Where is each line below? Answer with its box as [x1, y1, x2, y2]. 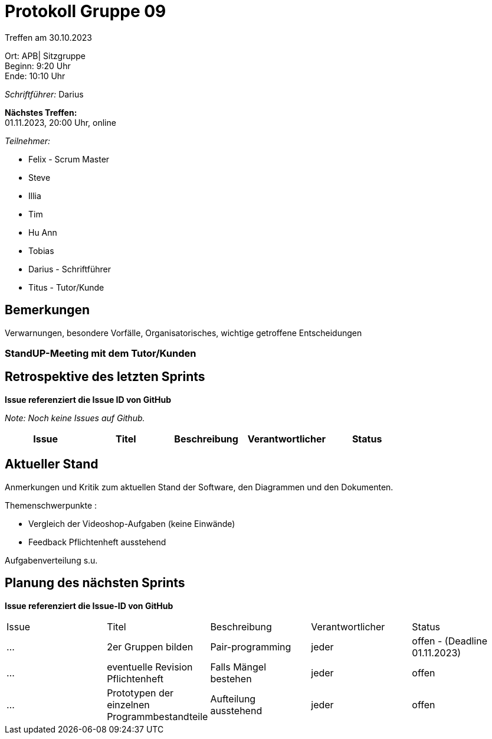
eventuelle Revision [107, 660, 193, 673]
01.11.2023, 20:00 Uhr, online [5, 117, 116, 128]
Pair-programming [210, 640, 291, 653]
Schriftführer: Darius [5, 89, 84, 99]
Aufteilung [210, 692, 256, 705]
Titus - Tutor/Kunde [28, 282, 104, 292]
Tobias [28, 245, 54, 256]
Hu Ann [28, 227, 57, 237]
